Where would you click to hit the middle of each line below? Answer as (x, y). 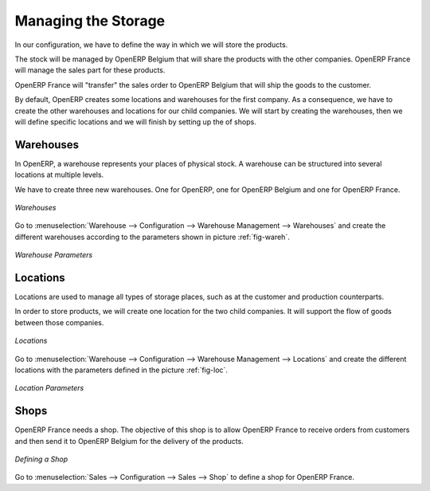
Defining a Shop (41, 459)
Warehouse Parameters (54, 255)
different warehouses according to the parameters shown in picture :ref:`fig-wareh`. (152, 237)
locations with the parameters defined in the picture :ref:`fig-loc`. (121, 370)
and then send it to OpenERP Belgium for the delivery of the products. (129, 441)
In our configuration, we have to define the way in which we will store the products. (151, 45)
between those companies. (59, 322)
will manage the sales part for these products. (90, 70)
